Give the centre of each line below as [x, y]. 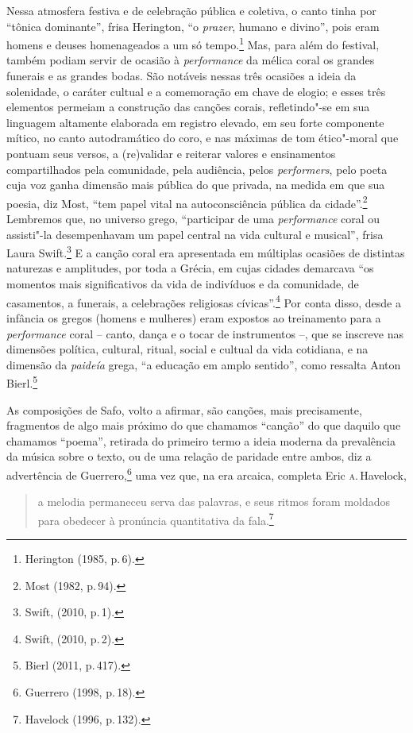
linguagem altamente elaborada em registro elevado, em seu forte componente [195, 122]
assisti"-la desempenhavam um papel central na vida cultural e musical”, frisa [195, 234]
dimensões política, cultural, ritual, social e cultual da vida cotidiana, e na [187, 349]
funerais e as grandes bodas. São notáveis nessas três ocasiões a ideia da [181, 76]
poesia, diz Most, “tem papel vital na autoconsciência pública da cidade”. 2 [187, 202]
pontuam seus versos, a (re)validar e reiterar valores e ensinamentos [171, 153]
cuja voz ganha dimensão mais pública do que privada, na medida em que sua [196, 185]
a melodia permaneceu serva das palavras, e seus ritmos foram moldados [214, 502]
